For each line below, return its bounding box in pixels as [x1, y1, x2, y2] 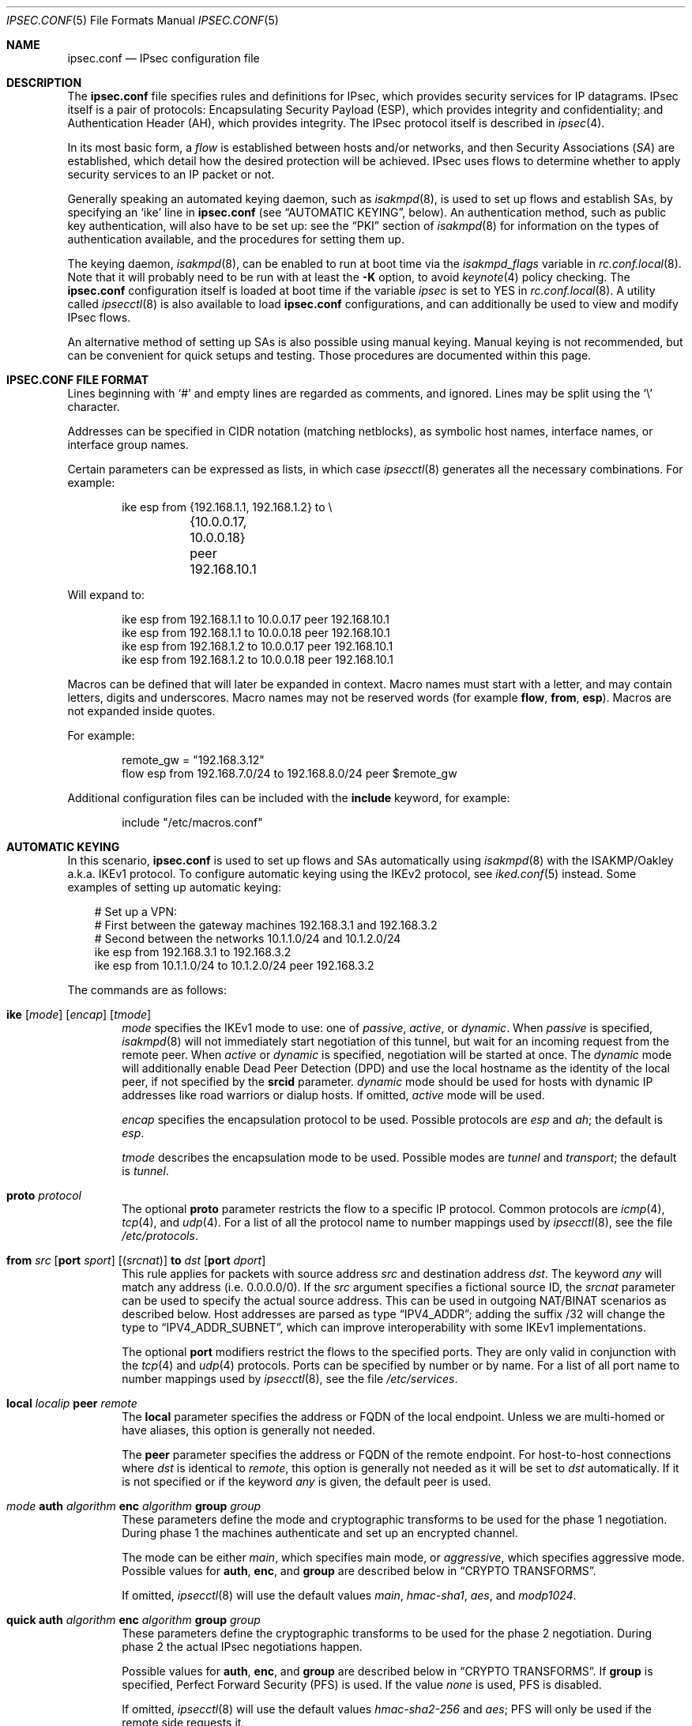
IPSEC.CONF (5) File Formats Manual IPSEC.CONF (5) [6, 13, 279, 27]
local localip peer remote [6, 1396, 137, 1410]
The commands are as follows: [67, 983, 227, 997]
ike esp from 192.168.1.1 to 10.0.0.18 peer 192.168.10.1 [122, 626, 390, 639]
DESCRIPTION [6, 76, 82, 89]
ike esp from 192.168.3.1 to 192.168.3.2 [94, 945, 291, 959]
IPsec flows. [67, 311, 131, 324]
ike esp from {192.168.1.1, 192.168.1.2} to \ [122, 500, 333, 514]
